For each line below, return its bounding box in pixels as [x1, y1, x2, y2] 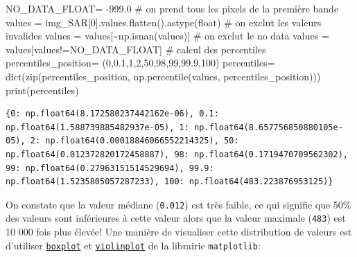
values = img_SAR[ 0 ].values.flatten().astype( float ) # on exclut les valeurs [6, 15, 322, 29]
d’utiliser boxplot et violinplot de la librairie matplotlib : [6, 238, 261, 252]
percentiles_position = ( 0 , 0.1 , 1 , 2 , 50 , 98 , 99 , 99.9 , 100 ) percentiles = [6, 55, 275, 70]
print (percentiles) [6, 82, 79, 97]
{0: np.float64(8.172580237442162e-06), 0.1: [6, 109, 219, 119]
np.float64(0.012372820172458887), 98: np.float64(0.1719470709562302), [6, 149, 348, 159]
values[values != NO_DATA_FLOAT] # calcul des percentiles [6, 42, 266, 56]
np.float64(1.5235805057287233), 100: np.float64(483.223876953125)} [6, 177, 333, 187]
